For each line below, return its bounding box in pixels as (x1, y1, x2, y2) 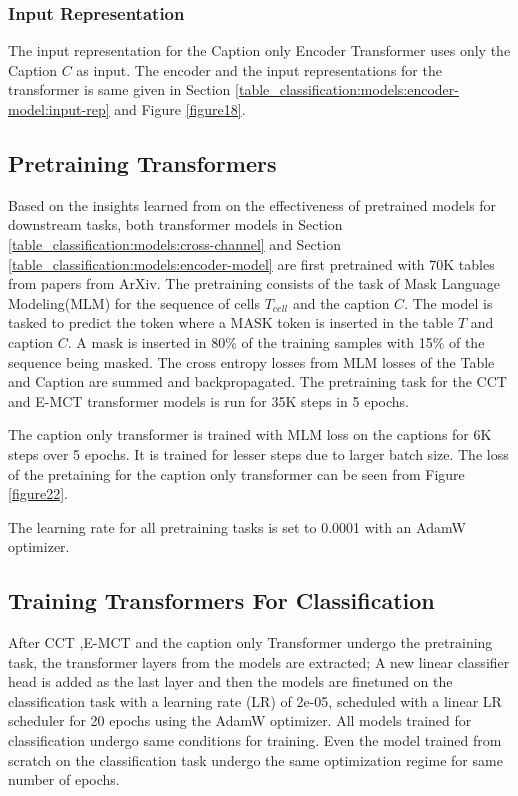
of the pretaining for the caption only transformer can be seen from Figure (8, 463, 465, 484)
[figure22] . (8, 483, 68, 504)
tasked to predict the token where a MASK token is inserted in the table (8, 312, 454, 333)
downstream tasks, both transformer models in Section (8, 214, 343, 235)
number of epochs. (8, 769, 120, 790)
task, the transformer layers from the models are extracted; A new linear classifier (8, 651, 510, 672)
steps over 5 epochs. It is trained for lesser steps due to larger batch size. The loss (8, 443, 509, 464)
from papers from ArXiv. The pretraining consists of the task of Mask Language (8, 273, 501, 294)
